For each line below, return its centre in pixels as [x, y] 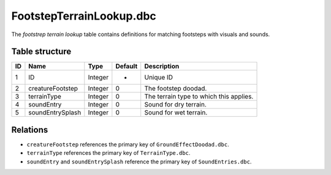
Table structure [41, 52]
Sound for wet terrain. [176, 113]
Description [162, 66]
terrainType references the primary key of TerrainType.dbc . [108, 153]
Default [127, 66]
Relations [30, 129]
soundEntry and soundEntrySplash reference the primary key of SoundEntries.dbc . [139, 162]
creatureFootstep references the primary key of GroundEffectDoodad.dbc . [128, 144]
